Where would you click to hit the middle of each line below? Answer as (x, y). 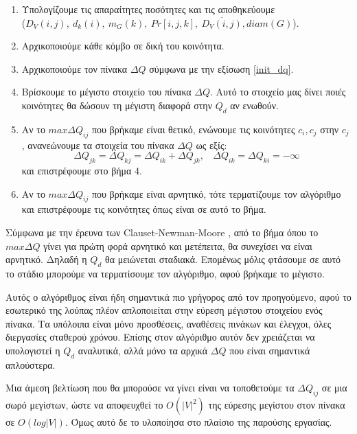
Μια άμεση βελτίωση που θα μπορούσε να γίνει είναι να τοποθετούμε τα (150, 388)
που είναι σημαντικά (270, 350)
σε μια (334, 388)
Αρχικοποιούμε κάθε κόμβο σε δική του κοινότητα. (123, 46)
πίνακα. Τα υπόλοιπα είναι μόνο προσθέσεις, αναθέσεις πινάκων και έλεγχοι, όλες (169, 323)
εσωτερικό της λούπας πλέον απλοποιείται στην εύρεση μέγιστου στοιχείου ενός (164, 310)
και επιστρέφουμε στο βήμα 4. (82, 170)
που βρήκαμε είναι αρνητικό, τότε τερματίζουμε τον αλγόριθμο (216, 193)
